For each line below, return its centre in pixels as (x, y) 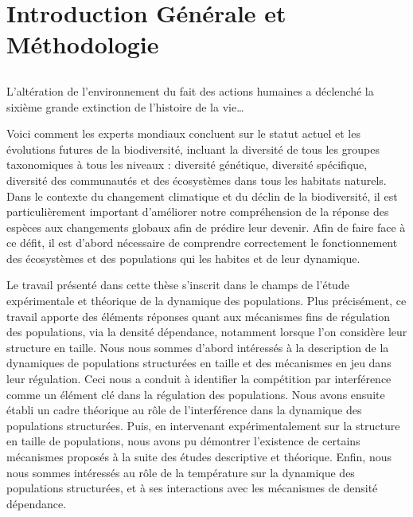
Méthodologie (83, 44)
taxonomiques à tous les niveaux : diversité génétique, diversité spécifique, (187, 164)
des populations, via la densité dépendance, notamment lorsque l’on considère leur (207, 332)
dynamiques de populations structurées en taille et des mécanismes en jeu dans (199, 363)
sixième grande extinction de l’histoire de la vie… (125, 106)
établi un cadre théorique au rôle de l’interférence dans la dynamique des (184, 410)
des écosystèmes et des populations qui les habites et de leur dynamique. (183, 258)
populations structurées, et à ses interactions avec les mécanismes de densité (192, 488)
